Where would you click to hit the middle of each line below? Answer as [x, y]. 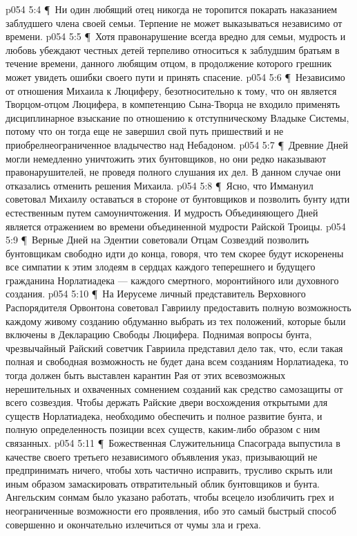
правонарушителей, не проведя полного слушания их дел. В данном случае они [173, 172]
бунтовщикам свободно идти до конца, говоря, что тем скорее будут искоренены [175, 253]
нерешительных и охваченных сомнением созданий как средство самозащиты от [174, 388]
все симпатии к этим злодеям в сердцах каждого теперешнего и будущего [161, 267]
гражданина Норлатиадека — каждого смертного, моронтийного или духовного [172, 280]
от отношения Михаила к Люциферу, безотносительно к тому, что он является [171, 90]
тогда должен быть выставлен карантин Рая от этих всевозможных [146, 375]
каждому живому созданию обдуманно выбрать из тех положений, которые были [176, 321]
